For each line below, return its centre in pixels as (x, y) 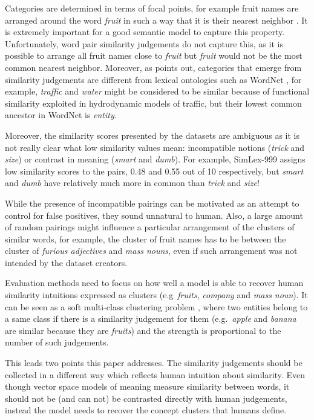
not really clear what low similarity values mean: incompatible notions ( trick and (155, 147)
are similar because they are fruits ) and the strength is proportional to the (143, 330)
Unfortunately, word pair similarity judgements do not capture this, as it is (144, 43)
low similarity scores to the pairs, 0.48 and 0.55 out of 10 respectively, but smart (154, 171)
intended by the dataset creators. (66, 262)
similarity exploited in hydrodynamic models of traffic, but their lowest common (153, 103)
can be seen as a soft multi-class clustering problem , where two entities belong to (156, 306)
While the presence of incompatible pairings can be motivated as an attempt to (152, 203)
